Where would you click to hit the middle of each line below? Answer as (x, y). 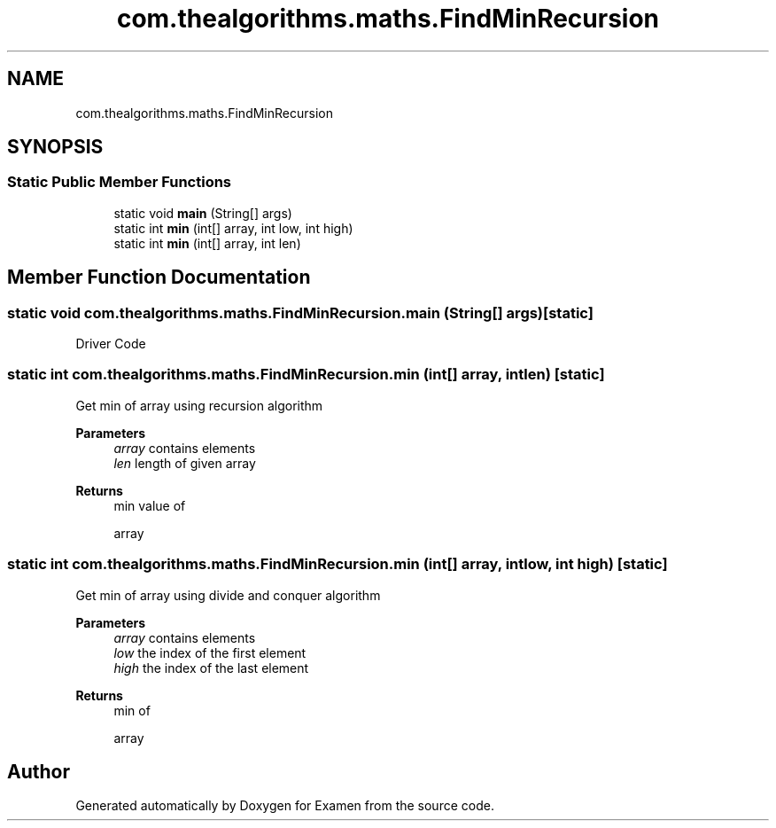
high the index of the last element (211, 668)
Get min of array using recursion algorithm (199, 405)
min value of (150, 505)
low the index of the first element (210, 652)
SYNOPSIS (55, 147)
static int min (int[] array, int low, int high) (233, 228)
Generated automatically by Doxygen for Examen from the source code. (285, 806)
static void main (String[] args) (203, 213)
